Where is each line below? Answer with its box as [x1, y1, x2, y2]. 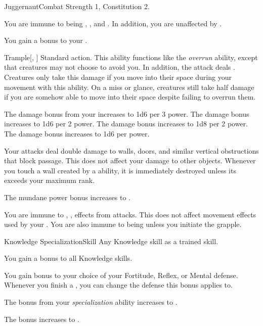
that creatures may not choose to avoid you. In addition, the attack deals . [4, 62, 235, 72]
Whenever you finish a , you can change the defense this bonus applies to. [4, 280, 233, 290]
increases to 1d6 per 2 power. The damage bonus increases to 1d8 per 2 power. [4, 118, 248, 129]
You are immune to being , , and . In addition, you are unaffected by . [4, 18, 222, 28]
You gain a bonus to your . [4, 35, 87, 45]
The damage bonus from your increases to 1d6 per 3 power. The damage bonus [4, 108, 249, 119]
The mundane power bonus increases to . [4, 192, 130, 202]
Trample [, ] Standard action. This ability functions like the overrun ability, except [4, 52, 258, 62]
